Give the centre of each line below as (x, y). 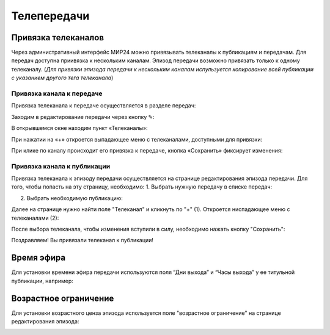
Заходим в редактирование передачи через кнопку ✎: (83, 117)
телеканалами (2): (35, 218)
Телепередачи (50, 16)
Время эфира (38, 258)
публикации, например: (42, 281)
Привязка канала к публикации (61, 166)
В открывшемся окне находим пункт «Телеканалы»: (79, 128)
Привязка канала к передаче (57, 93)
